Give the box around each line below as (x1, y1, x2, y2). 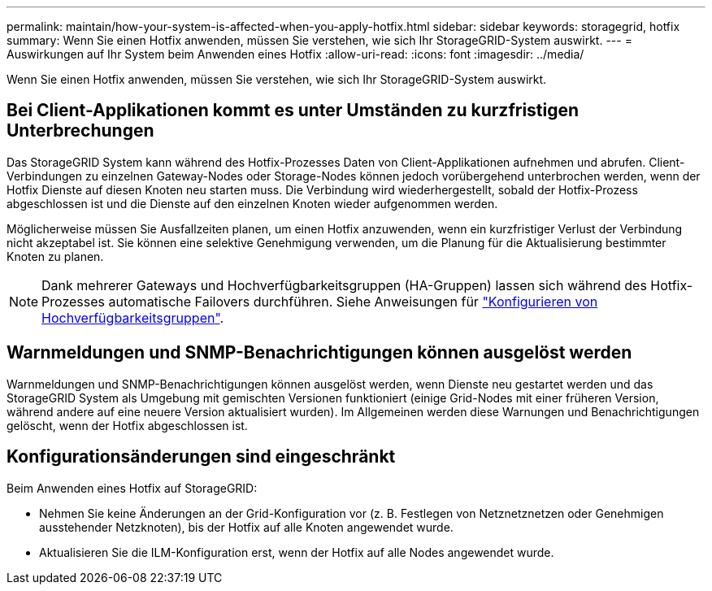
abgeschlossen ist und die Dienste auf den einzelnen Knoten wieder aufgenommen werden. (7, 196, 498, 211)
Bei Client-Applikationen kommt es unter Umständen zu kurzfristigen (7, 100, 580, 121)
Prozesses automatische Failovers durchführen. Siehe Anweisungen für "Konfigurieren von (41, 293, 598, 310)
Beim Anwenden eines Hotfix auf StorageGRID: (7, 480, 258, 495)
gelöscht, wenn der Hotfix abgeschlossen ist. (7, 418, 248, 432)
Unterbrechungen (7, 120, 154, 141)
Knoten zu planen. (7, 249, 104, 263)
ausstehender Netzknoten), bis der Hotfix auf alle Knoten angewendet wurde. (39, 519, 454, 534)
